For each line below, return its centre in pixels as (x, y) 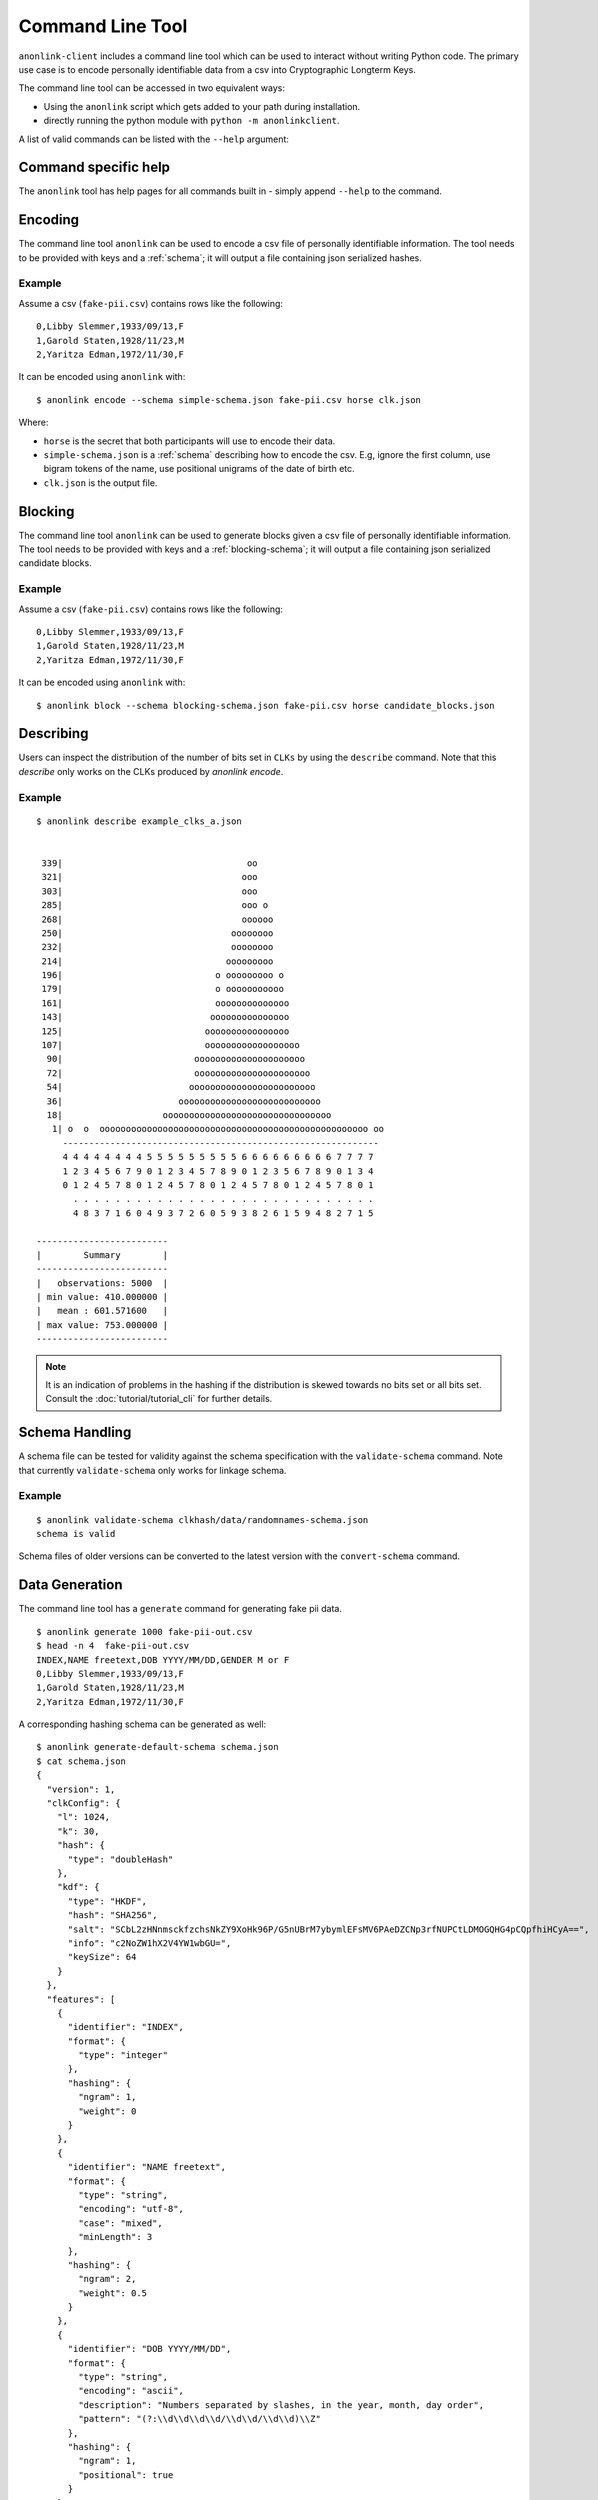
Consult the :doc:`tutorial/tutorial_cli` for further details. (159, 1399)
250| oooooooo (157, 933)
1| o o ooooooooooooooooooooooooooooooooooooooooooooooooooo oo (218, 1129)
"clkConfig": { (83, 1803)
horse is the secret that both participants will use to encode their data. (189, 441)
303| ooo (150, 891)
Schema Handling (75, 1432)
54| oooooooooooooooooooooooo (181, 1087)
